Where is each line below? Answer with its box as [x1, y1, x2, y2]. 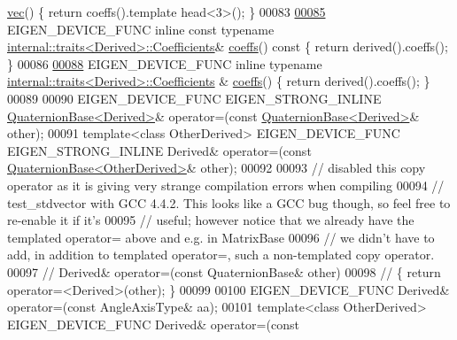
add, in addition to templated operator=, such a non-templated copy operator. [7, 245, 435, 264]
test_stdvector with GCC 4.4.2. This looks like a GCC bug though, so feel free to [7, 193, 451, 212]
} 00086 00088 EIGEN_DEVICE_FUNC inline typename [7, 54, 322, 73]
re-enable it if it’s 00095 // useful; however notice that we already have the [7, 211, 414, 229]
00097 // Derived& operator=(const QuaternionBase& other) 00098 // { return [7, 262, 441, 281]
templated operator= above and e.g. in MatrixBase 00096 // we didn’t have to [7, 228, 435, 246]
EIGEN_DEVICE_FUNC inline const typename [7, 19, 275, 38]
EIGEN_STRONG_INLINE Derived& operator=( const [7, 141, 312, 159]
